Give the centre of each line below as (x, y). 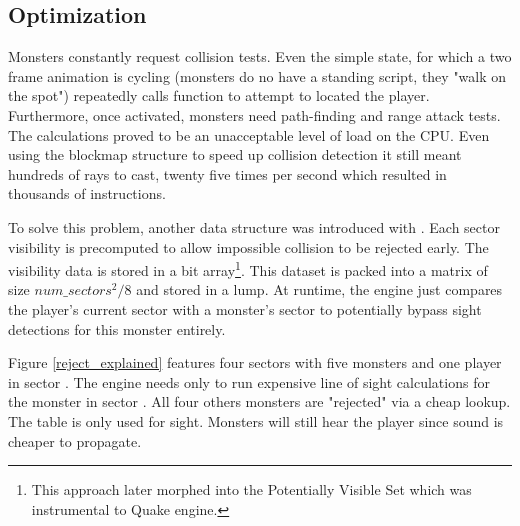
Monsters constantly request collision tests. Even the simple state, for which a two (260, 56)
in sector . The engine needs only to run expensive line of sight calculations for (249, 381)
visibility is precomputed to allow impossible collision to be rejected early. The (248, 246)
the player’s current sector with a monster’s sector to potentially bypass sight (245, 308)
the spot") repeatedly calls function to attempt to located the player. (219, 95)
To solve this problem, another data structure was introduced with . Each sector (254, 226)
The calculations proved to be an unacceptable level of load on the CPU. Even (249, 134)
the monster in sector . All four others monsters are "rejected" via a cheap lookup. (259, 401)
